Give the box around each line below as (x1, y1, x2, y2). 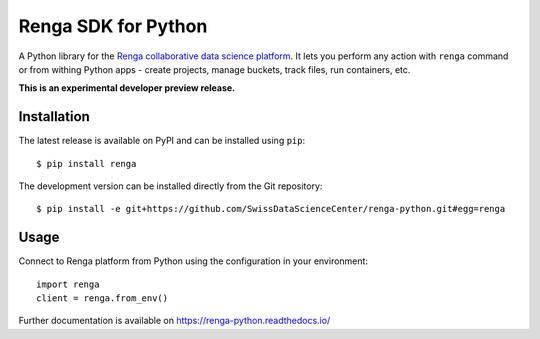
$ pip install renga (36, 158, 137, 169)
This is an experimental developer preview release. (18, 82, 236, 94)
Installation (18, 108, 90, 125)
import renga (36, 278, 100, 290)
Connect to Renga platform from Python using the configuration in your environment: (18, 255, 369, 267)
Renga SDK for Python (18, 15, 208, 37)
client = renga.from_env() (36, 293, 169, 304)
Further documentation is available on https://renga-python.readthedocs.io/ (18, 315, 331, 327)
